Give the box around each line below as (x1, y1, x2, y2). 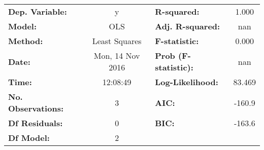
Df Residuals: (8, 117, 63, 129)
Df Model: (8, 132, 50, 143)
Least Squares (92, 35, 142, 47)
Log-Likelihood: (155, 76, 218, 88)
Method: (8, 35, 43, 47)
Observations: (8, 102, 64, 114)
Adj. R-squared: (155, 20, 220, 32)
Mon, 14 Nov (93, 50, 140, 61)
